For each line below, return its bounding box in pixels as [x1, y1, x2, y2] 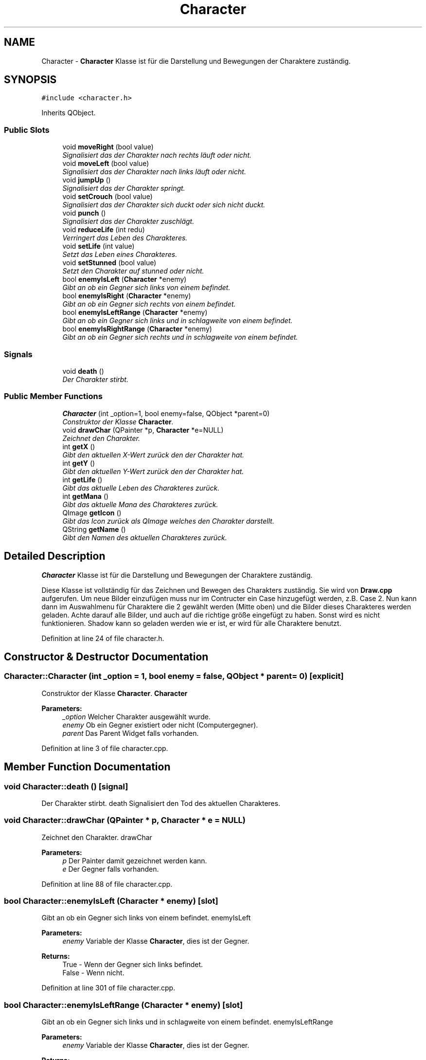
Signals [4, 349, 33, 359]
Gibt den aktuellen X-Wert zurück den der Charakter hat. [62, 450, 245, 459]
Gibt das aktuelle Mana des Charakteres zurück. [62, 500, 218, 509]
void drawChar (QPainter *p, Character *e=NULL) [62, 425, 224, 434]
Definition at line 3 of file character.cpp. [41, 744, 168, 752]
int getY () [62, 458, 95, 467]
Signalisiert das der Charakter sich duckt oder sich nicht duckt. [62, 201, 266, 209]
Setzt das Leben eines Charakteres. [62, 250, 177, 259]
